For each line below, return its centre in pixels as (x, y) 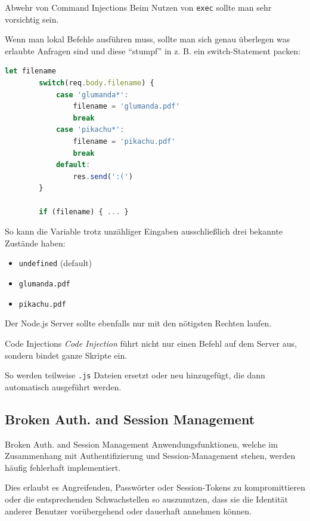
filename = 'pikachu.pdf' (124, 141)
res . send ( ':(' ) (103, 176)
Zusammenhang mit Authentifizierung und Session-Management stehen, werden (150, 456)
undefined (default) (55, 263)
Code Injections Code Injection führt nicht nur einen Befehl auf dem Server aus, (151, 343)
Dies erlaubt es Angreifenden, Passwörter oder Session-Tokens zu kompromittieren (155, 487)
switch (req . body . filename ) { (97, 83)
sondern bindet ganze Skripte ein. (66, 355)
